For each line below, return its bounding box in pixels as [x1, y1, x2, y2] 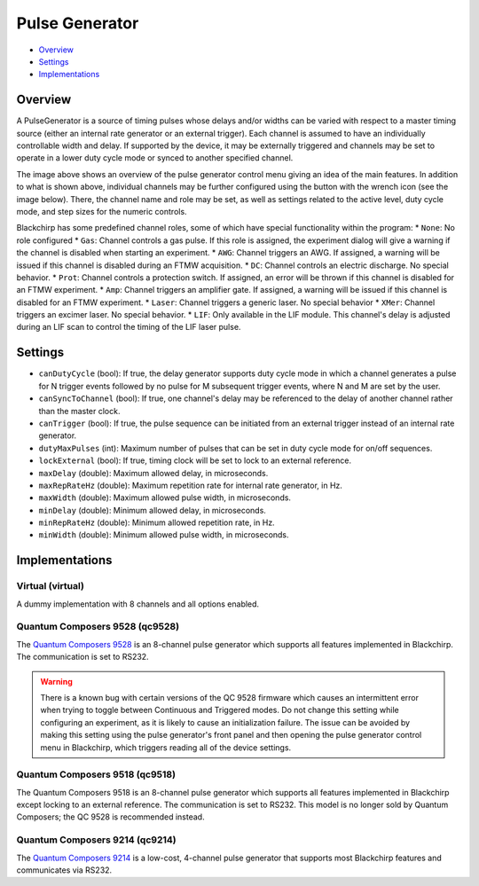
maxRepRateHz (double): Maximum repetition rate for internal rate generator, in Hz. [38, 480, 343, 490]
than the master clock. [38, 405, 121, 416]
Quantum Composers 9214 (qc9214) [16, 834, 177, 846]
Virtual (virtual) [16, 580, 84, 592]
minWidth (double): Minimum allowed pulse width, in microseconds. [38, 529, 289, 540]
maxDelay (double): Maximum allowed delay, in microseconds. [38, 467, 269, 478]
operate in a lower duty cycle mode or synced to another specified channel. [16, 153, 294, 163]
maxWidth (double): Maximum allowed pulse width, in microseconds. [38, 492, 292, 503]
